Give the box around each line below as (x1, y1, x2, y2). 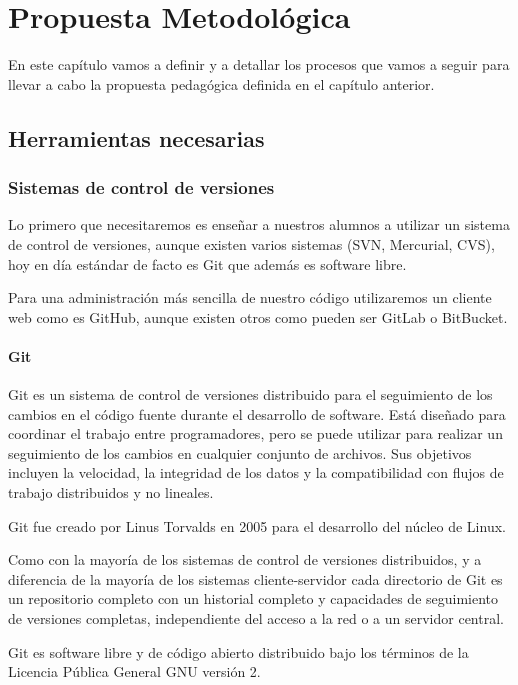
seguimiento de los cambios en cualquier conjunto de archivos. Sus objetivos (8, 442, 472, 463)
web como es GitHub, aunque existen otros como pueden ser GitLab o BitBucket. (8, 306, 508, 327)
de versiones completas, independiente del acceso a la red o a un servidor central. (8, 608, 504, 629)
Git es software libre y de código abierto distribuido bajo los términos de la (8, 641, 469, 662)
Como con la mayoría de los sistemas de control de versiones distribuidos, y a (8, 549, 482, 570)
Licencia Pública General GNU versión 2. (8, 661, 261, 682)
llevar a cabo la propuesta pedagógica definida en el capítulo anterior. (8, 73, 435, 94)
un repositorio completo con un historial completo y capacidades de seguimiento (8, 588, 499, 609)
